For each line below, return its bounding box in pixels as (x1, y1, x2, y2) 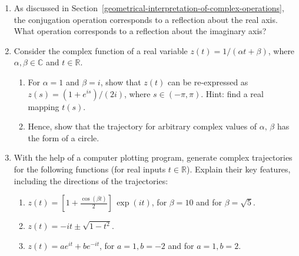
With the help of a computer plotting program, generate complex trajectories (14, 151, 293, 164)
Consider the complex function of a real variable (14, 44, 188, 56)
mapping (28, 100, 59, 112)
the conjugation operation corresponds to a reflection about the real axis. (14, 13, 278, 25)
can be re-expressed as (167, 75, 248, 88)
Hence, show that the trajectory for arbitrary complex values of (28, 120, 257, 132)
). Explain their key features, (186, 162, 291, 175)
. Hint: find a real (201, 87, 264, 99)
